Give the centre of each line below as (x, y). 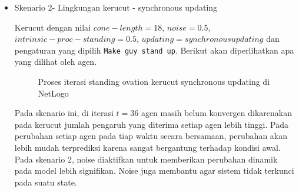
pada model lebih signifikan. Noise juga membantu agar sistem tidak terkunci (154, 171)
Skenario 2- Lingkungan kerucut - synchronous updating (116, 7)
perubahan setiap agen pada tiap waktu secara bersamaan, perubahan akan (151, 136)
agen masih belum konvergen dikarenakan (216, 113)
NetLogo (53, 93)
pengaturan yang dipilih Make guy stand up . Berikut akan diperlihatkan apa (154, 50)
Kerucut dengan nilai (52, 27)
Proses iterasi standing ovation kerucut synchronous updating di (154, 82)
